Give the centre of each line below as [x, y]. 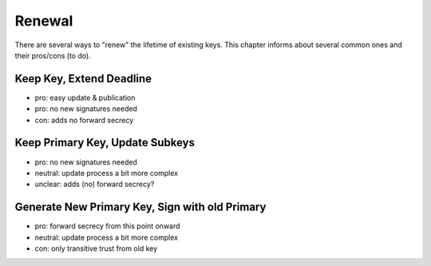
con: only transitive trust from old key [96, 248]
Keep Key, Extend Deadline [83, 79]
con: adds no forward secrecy [84, 120]
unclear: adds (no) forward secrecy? [95, 185]
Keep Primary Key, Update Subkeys [105, 143]
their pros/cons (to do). [53, 55]
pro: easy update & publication [85, 97]
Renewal [44, 21]
